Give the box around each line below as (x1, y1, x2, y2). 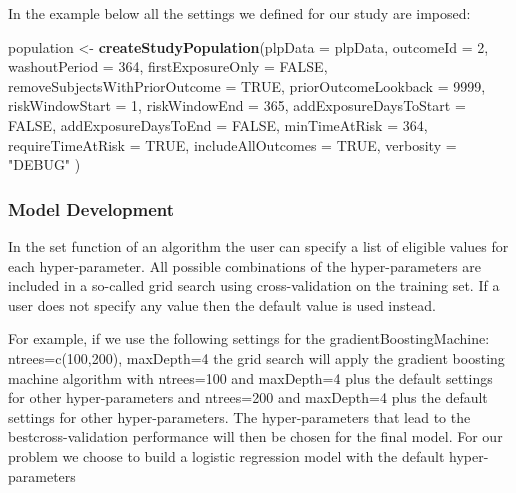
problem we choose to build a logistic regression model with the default (8, 445, 445, 466)
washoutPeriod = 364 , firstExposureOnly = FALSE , (8, 56, 328, 77)
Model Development (8, 196, 175, 221)
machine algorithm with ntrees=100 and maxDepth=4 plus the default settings (8, 367, 493, 388)
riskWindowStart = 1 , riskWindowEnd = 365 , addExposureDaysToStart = (8, 95, 466, 116)
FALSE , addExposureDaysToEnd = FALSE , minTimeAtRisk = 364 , (8, 114, 428, 135)
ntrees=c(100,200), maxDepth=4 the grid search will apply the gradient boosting (8, 347, 505, 368)
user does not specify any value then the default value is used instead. (8, 294, 436, 315)
